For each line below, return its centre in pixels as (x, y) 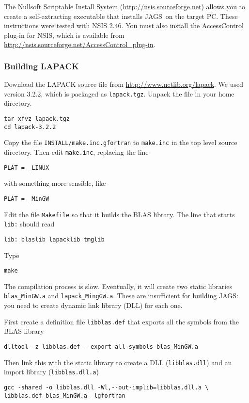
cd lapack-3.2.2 (30, 127)
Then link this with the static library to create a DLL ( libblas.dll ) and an (118, 362)
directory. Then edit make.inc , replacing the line (76, 152)
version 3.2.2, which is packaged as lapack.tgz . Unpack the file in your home (119, 93)
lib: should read (29, 224)
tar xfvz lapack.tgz (37, 119)
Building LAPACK (41, 66)
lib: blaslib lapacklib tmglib (54, 239)
